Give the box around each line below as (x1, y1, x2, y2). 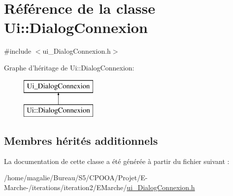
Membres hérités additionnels (4, 133, 158, 148)
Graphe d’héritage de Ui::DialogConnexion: (4, 62, 134, 72)
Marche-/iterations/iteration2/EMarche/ (4, 182, 127, 193)
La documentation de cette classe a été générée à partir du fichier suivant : (4, 156, 230, 166)
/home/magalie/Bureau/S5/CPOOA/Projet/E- (4, 172, 148, 183)
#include (4, 46, 32, 56)
